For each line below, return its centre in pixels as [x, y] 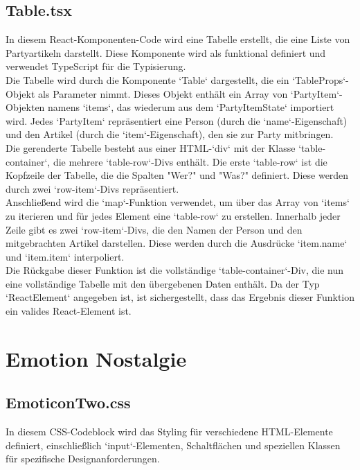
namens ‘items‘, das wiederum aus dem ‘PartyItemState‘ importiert [191, 107]
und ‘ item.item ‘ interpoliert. [65, 256]
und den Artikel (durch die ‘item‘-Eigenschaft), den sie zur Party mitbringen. [170, 134]
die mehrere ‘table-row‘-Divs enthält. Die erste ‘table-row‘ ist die [190, 161]
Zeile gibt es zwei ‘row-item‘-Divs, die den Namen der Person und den [154, 229]
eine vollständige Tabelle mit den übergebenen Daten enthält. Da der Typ [163, 283]
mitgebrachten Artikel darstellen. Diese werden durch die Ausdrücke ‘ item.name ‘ [177, 243]
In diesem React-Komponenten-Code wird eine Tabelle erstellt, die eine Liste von [178, 39]
